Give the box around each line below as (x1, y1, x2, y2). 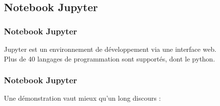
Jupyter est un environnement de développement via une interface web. (4, 44, 217, 54)
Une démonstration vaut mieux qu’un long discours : (4, 93, 161, 103)
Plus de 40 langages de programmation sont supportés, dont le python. (4, 53, 215, 63)
